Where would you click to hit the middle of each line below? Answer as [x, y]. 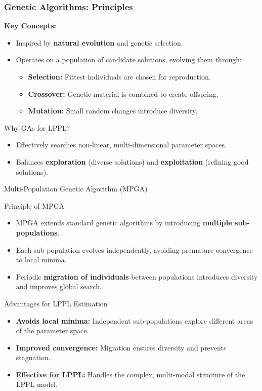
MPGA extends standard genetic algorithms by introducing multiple [124, 223]
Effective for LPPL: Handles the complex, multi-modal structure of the [130, 374]
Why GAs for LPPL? [37, 127]
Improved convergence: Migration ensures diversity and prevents [121, 347]
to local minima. [41, 260]
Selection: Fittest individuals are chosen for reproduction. [119, 76]
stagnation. [33, 357]
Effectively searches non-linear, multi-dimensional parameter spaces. [121, 145]
